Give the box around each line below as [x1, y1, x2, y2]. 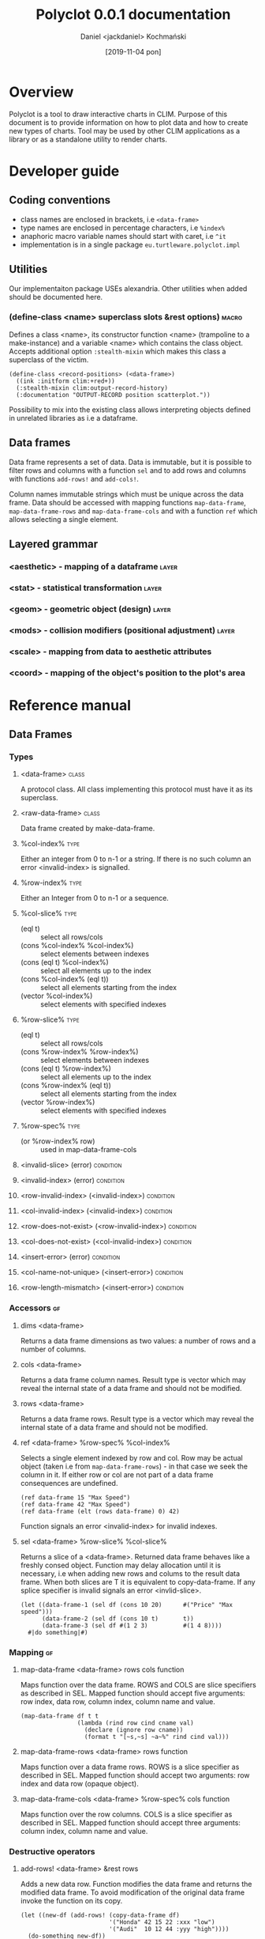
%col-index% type [20, 839, 80, 849]
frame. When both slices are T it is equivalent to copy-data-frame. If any [20, 1577, 256, 1586]
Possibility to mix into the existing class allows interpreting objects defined [9, 405, 251, 414]
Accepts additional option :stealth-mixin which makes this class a [9, 346, 226, 356]
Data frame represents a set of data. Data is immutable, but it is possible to [9, 457, 252, 467]
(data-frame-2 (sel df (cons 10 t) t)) [41, 1615, 194, 1623]
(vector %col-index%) [20, 991, 93, 1001]
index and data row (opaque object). [20, 1779, 139, 1788]
